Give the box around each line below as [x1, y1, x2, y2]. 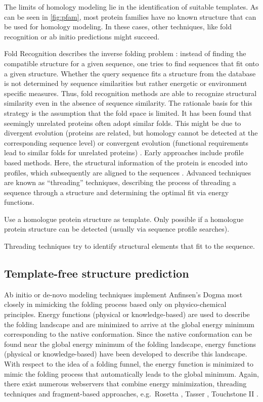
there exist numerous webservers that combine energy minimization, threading [4, 378, 247, 389]
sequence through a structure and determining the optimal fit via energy [4, 187, 229, 197]
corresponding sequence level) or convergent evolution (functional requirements [4, 137, 249, 148]
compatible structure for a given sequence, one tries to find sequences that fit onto [4, 58, 259, 68]
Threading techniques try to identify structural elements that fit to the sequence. [4, 241, 255, 251]
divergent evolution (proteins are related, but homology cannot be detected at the [4, 127, 258, 138]
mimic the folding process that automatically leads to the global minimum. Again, [4, 368, 259, 379]
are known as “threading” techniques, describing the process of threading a [4, 177, 236, 188]
